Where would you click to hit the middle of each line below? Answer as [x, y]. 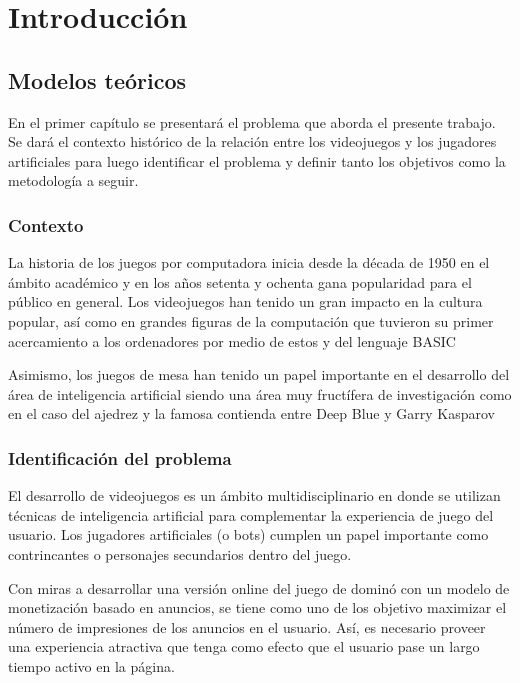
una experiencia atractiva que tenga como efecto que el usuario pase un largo [244, 646]
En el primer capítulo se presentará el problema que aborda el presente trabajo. [252, 121]
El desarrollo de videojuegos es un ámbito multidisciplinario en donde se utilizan [254, 495]
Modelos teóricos [97, 79]
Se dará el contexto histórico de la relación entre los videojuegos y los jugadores [252, 141]
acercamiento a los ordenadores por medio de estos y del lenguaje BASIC [232, 340]
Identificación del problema [120, 457]
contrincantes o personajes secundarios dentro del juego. [180, 553]
